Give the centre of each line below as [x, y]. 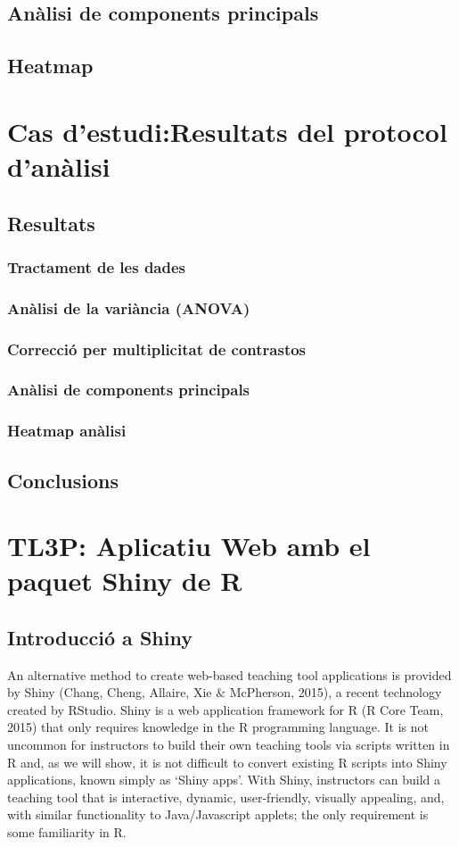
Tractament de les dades [97, 266]
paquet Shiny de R [125, 581]
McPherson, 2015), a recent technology [336, 692]
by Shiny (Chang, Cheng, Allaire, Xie [110, 692]
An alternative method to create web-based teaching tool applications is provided [229, 674]
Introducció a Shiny [100, 637]
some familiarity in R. [67, 832]
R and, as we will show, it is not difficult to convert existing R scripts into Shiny [227, 762]
